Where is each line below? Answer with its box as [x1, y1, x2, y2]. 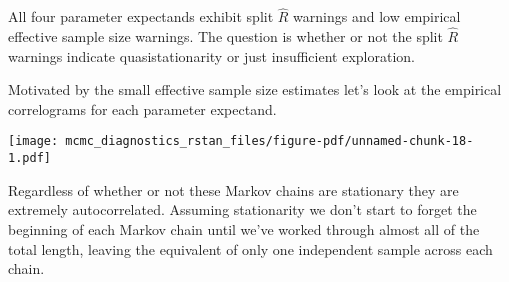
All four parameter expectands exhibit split [8, 6, 274, 27]
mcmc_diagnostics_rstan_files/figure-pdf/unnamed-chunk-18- [65, 134, 474, 149]
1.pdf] [8, 151, 51, 166]
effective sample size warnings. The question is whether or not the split [8, 26, 443, 47]
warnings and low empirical [293, 6, 461, 27]
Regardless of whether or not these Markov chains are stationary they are [8, 179, 459, 200]
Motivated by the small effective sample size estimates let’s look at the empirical [8, 79, 502, 100]
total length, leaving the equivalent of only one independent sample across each [8, 238, 493, 259]
